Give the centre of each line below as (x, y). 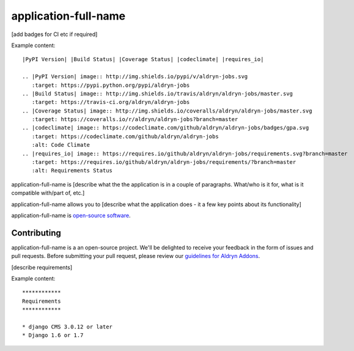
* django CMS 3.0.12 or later (68, 327)
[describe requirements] (42, 267)
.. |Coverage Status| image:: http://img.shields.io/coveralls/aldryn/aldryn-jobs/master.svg (167, 111)
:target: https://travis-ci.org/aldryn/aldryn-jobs (111, 102)
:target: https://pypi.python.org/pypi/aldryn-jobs (111, 85)
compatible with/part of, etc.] (48, 193)
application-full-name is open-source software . (71, 215)
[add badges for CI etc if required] (54, 34)
